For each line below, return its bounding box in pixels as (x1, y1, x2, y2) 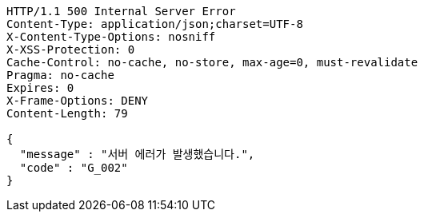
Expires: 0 (6, 81, 74, 94)
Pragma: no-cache (6, 69, 114, 81)
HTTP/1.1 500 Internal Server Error (6, 5, 236, 18)
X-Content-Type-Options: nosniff (6, 30, 216, 43)
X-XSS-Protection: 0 (6, 43, 135, 56)
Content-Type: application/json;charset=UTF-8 (6, 18, 303, 30)
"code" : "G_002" (19, 161, 128, 174)
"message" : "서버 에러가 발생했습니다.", (19, 148, 255, 161)
